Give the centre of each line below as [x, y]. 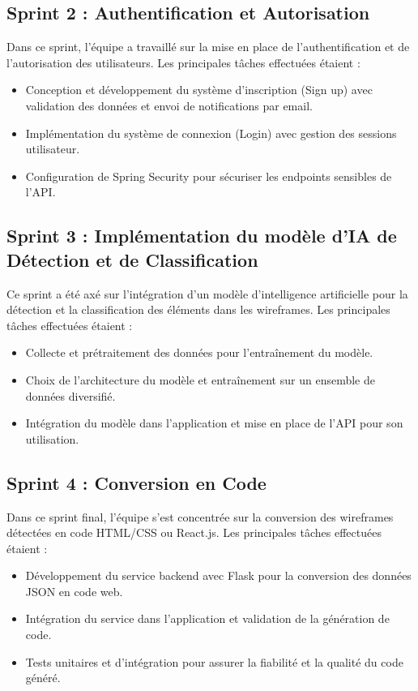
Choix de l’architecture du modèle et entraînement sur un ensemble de [200, 379]
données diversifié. [70, 395]
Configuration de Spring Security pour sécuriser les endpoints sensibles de [209, 176]
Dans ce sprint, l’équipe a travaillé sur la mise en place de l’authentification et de [208, 47]
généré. [43, 678]
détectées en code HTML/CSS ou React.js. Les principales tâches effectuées [194, 532]
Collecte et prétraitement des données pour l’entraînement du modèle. [199, 352]
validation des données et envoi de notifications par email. [169, 105]
